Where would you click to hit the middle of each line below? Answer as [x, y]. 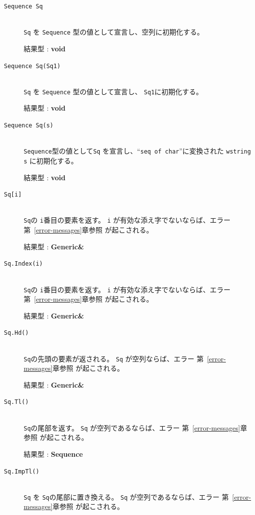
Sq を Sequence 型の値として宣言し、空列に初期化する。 [114, 32]
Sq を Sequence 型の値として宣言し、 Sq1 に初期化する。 [113, 91]
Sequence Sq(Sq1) [32, 66]
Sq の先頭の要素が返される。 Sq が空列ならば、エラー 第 [114, 358]
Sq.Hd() [17, 333]
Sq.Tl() [17, 402]
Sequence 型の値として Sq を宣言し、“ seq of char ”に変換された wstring [137, 151]
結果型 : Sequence [53, 454]
